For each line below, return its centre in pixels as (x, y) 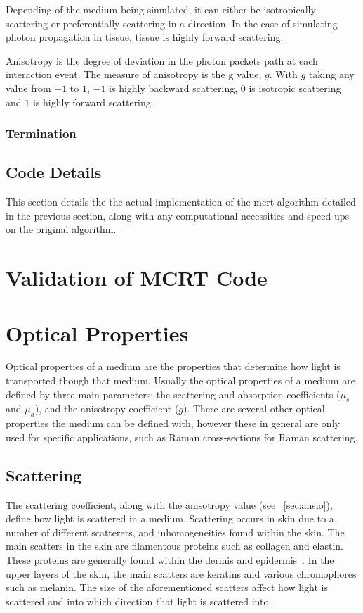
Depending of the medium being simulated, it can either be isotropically (161, 9)
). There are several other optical (254, 409)
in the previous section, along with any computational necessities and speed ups (178, 215)
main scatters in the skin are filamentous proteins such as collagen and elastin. (174, 546)
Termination (41, 133)
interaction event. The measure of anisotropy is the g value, (134, 74)
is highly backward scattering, (173, 88)
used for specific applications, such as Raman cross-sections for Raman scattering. (182, 437)
